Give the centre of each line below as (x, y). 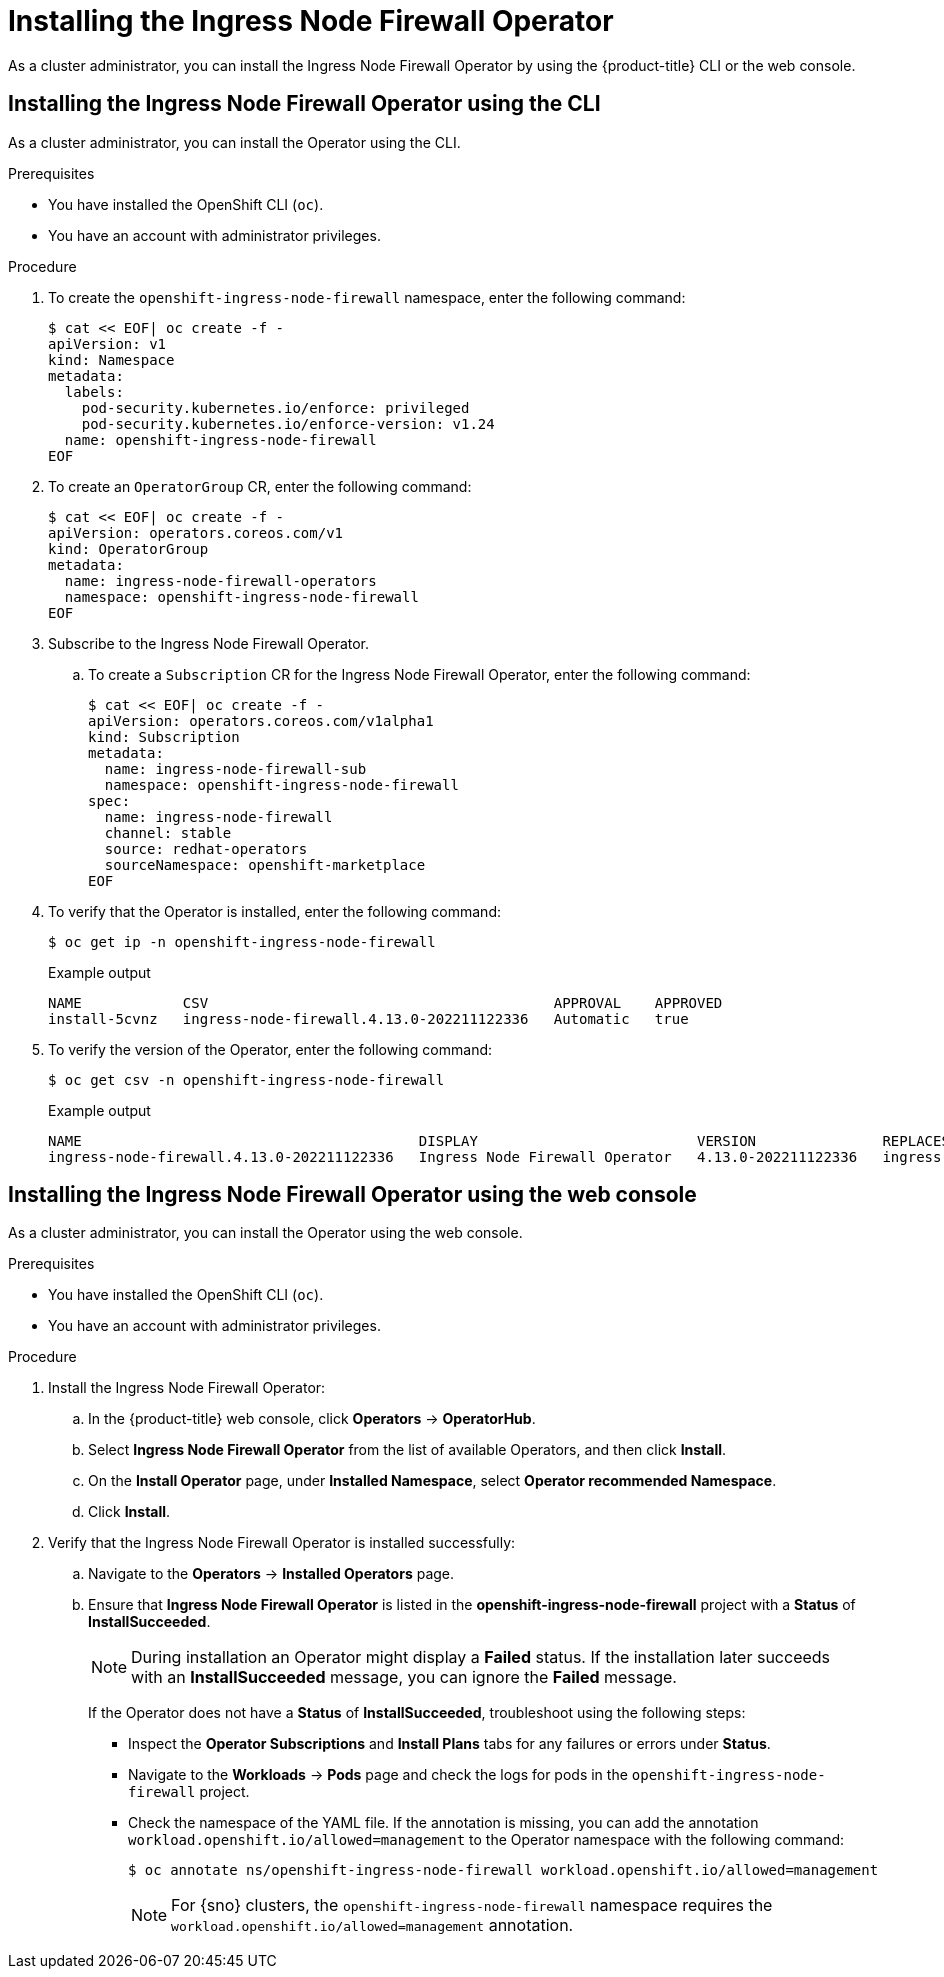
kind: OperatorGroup (128, 548)
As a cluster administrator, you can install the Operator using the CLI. (234, 142)
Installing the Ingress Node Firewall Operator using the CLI (304, 104)
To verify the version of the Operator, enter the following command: (270, 1049)
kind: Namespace (111, 359)
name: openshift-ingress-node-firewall (220, 439)
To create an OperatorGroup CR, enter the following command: (260, 486)
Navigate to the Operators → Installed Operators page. (271, 1574)
